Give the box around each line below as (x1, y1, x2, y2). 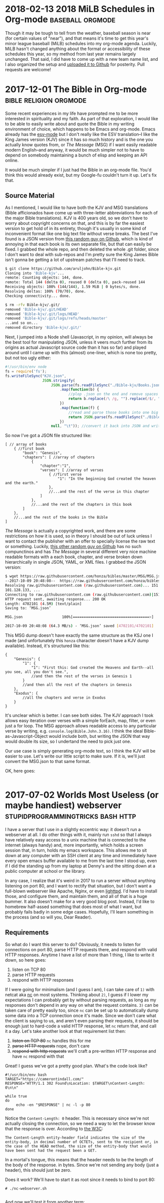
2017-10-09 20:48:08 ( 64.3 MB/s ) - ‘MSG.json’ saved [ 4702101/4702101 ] (5, 624, 154, 628)
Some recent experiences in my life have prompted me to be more (5, 110, 138, 116)
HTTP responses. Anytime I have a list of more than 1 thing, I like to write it (5, 952, 155, 958)
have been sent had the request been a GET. (5, 1148, 97, 1153)
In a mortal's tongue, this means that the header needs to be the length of (5, 1156, 154, 1162)
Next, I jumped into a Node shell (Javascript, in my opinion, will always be (5, 334, 153, 340)
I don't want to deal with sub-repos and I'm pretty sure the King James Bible (5, 251, 159, 257)
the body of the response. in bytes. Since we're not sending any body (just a (5, 1162, 159, 1168)
